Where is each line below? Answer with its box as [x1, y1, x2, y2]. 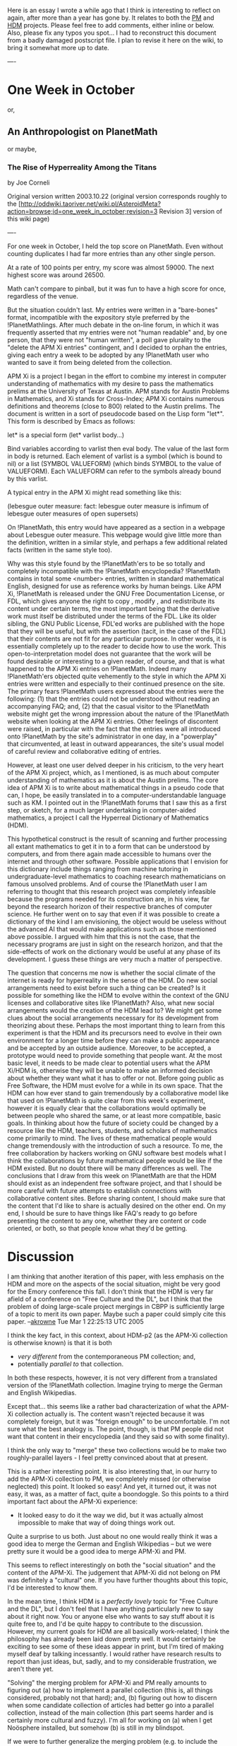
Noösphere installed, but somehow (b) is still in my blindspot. [7, 1723, 185, 1732]
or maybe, [7, 144, 37, 153]
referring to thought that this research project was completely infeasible [7, 887, 217, 896]
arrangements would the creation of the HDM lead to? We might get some [7, 1006, 222, 1015]
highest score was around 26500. [7, 271, 106, 279]
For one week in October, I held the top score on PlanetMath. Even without [7, 242, 224, 250]
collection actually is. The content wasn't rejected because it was [14, 1409, 205, 1418]
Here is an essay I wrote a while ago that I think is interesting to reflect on [7, 6, 221, 14]
